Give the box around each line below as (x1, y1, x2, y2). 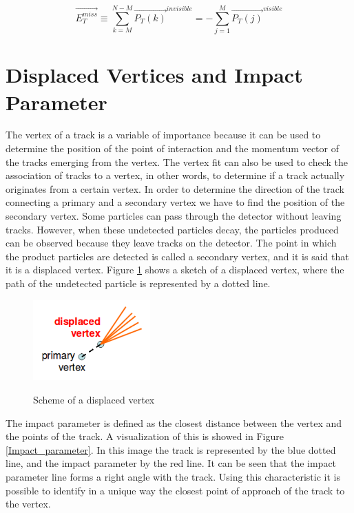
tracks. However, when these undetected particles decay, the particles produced (6, 222, 339, 236)
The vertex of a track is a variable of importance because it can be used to (6, 127, 321, 142)
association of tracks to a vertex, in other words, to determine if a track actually (6, 168, 345, 182)
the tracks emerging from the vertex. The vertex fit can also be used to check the (6, 154, 348, 169)
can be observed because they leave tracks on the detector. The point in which (6, 235, 337, 250)
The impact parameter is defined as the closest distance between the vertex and (6, 415, 342, 430)
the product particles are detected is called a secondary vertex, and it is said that (6, 249, 349, 263)
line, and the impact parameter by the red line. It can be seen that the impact (6, 456, 337, 470)
